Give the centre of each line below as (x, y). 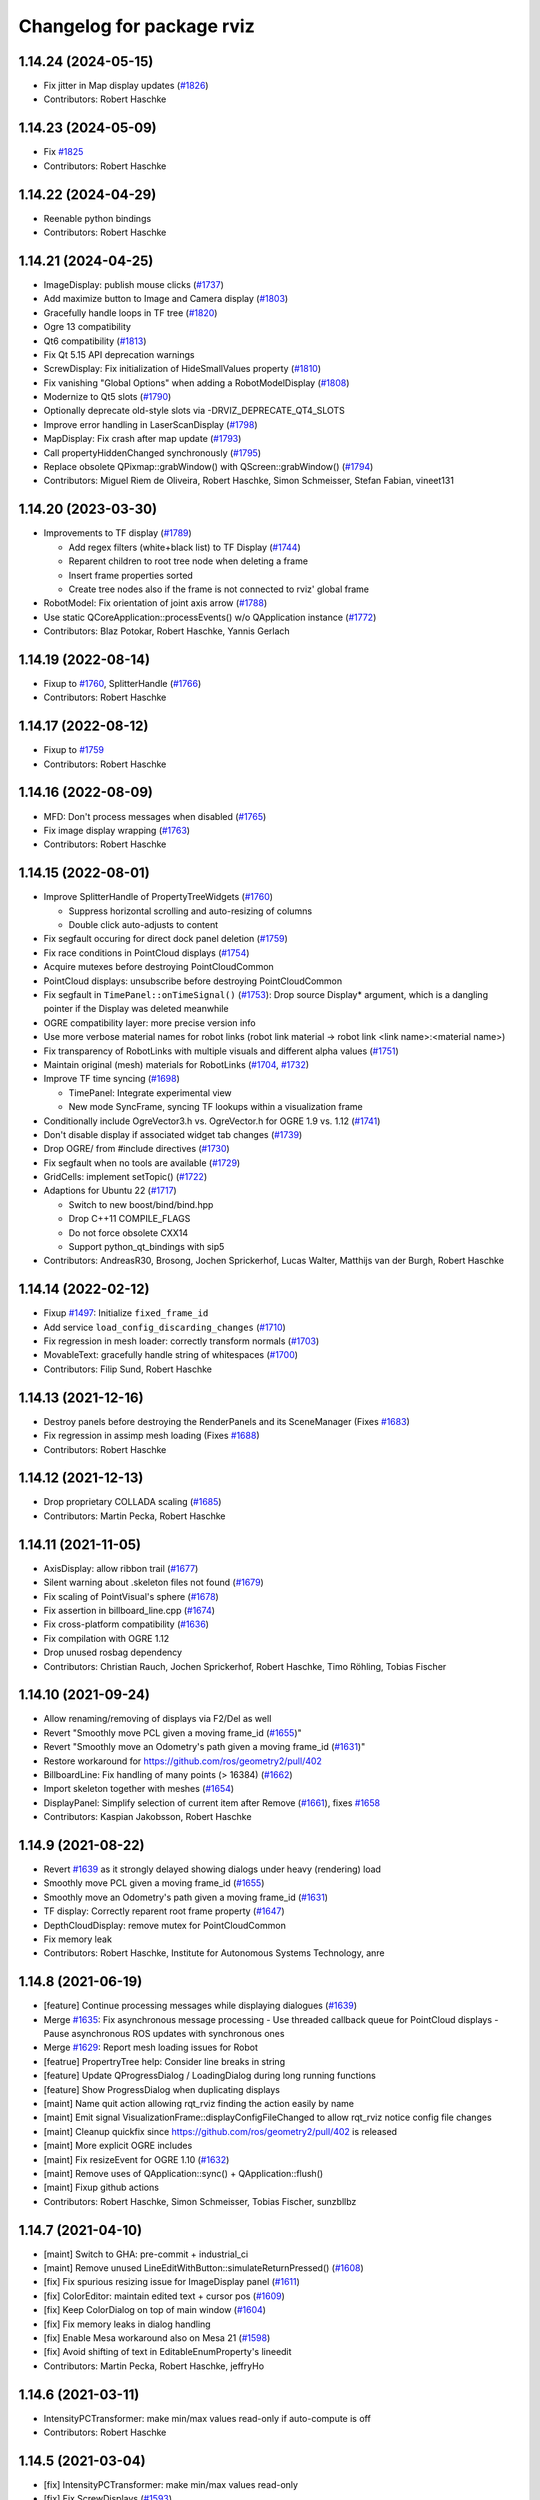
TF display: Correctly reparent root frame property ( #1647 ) (164, 1911)
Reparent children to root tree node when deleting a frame (188, 561)
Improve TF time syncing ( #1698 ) (111, 1079)
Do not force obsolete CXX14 (128, 1232)
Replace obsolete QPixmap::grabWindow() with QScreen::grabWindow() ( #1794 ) (208, 467)
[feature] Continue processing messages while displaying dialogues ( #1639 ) (200, 2006)
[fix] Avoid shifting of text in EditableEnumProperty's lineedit (167, 2352)
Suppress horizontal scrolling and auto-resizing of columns (190, 911)
